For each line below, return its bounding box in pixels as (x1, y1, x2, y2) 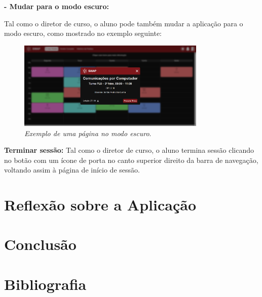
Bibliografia (4, 273, 87, 294)
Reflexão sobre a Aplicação (4, 194, 196, 215)
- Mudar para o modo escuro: (4, 1, 109, 11)
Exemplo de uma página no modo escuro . (24, 128, 152, 138)
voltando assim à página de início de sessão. (4, 164, 140, 175)
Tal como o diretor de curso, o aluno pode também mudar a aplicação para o (4, 18, 243, 28)
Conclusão (4, 234, 77, 254)
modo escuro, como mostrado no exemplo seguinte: (4, 28, 162, 38)
